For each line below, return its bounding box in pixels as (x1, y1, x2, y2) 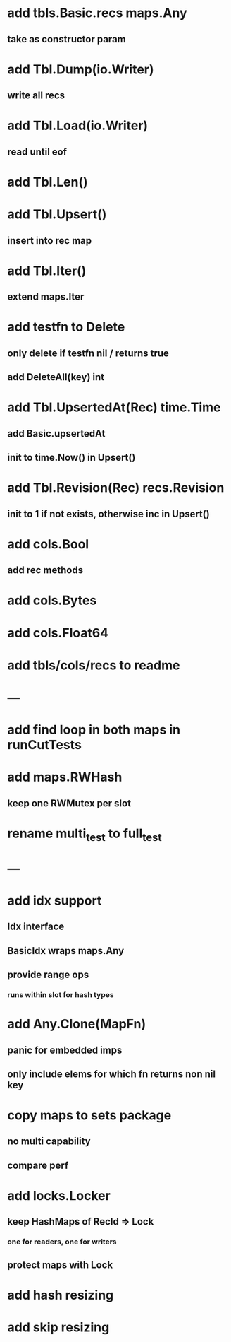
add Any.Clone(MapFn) (7, 1016, 146, 1032)
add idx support (7, 893, 102, 909)
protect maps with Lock (7, 1259, 113, 1271)
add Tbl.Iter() (7, 263, 87, 278)
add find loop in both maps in (7, 722, 181, 738)
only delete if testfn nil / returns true (7, 347, 169, 359)
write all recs (7, 90, 65, 102)
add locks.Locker (7, 1188, 111, 1204)
